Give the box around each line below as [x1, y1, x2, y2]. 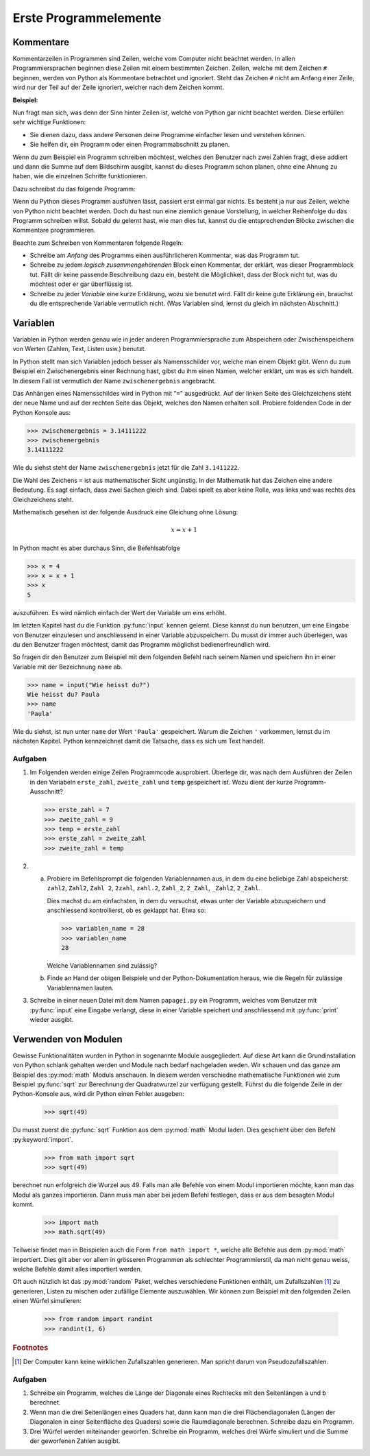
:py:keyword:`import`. [12, 1135, 73, 1143]
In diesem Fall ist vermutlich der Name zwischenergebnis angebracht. [12, 377, 217, 385]
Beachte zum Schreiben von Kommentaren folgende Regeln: [12, 239, 184, 247]
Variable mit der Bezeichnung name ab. [12, 663, 123, 671]
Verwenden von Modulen [12, 1033, 123, 1045]
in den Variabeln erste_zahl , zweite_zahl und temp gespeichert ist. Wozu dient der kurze [29, 778, 293, 786]
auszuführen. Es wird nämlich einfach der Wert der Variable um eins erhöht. [12, 608, 227, 617]
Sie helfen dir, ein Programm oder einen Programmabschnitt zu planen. [29, 141, 230, 149]
